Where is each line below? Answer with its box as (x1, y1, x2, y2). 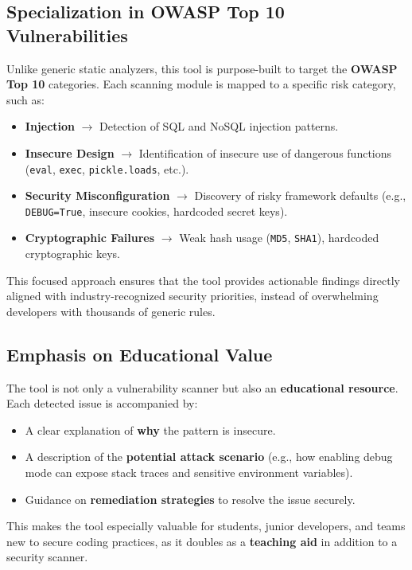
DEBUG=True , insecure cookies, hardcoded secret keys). (25, 202, 288, 219)
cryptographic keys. (25, 245, 120, 262)
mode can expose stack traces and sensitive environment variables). (25, 464, 353, 481)
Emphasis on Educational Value (6, 342, 273, 366)
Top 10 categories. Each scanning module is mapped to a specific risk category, (6, 76, 396, 92)
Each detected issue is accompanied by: (6, 395, 198, 412)
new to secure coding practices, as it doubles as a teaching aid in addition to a (6, 533, 398, 549)
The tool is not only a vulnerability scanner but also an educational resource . (6, 379, 398, 396)
